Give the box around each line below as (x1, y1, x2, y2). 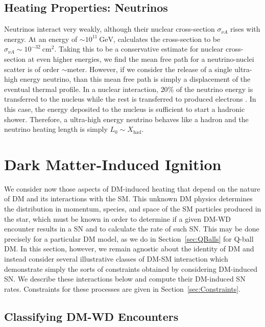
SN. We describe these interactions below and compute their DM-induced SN (4, 273, 246, 284)
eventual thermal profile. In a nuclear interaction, (4, 83, 158, 94)
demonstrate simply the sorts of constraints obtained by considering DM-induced (4, 263, 257, 274)
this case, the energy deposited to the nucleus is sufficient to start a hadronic (4, 103, 245, 114)
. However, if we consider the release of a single (85, 63, 232, 74)
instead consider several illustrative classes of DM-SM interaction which (4, 253, 228, 264)
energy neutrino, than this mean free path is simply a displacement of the (20, 74, 251, 84)
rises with (230, 24, 260, 34)
